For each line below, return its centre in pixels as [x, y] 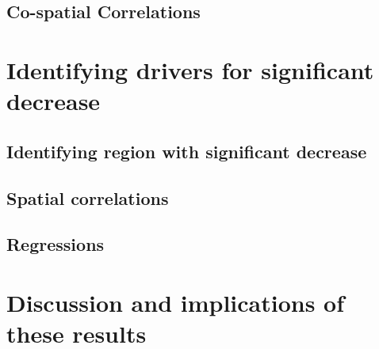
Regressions [56, 244]
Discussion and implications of [176, 302]
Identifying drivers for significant [190, 69]
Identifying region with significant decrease [187, 151]
